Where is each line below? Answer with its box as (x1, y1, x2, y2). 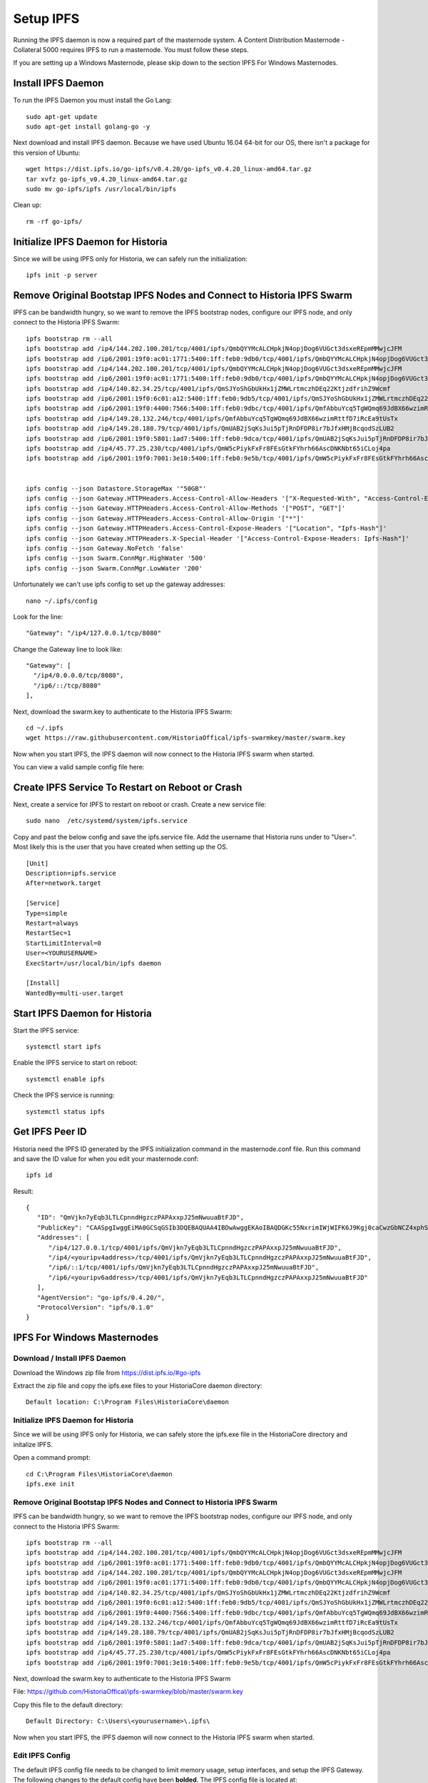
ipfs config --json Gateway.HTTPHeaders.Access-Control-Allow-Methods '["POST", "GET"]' (26, 504, 346, 513)
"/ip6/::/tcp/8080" (33, 681, 101, 690)
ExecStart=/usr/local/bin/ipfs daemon (26, 959, 162, 967)
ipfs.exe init (26, 1480, 75, 1488)
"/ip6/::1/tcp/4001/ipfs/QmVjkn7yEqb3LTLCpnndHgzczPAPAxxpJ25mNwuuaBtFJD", (48, 1263, 320, 1272)
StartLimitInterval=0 (26, 939, 101, 947)
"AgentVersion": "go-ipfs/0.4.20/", (36, 1293, 165, 1302)
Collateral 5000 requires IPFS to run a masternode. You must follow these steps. (13, 45, 249, 53)
